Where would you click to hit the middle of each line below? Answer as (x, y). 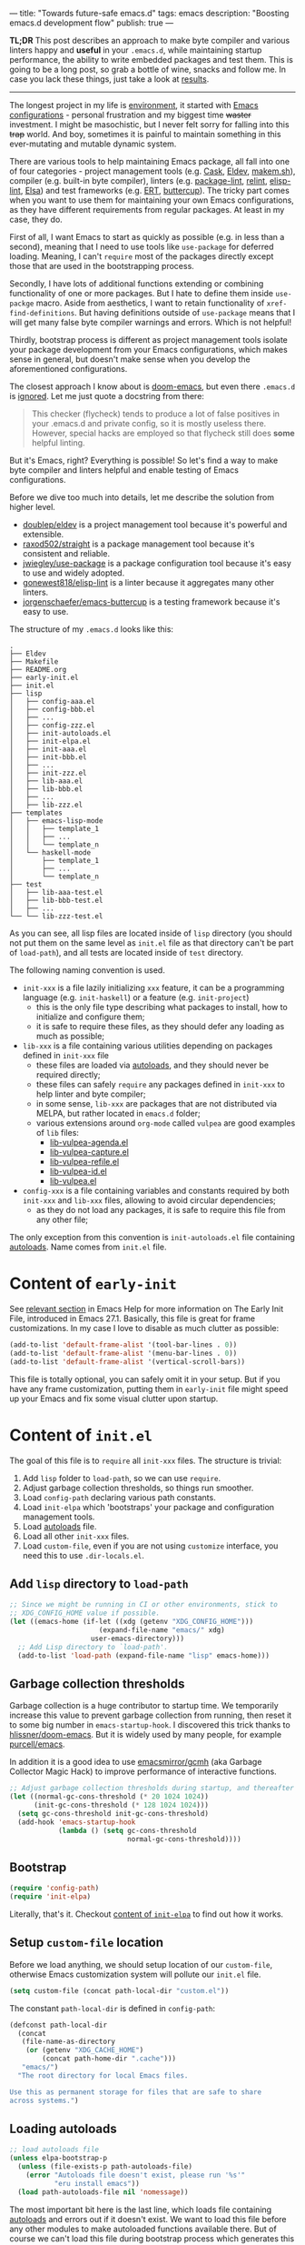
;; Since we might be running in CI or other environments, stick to (144, 1605)
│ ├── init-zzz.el (49, 773)
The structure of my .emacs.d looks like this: (92, 629)
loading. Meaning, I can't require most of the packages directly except (142, 256)
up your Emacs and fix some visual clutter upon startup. (114, 1398)
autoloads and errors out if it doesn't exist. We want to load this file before (148, 2219)
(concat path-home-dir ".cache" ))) (109, 2059)
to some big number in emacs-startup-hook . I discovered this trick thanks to (150, 1725)
